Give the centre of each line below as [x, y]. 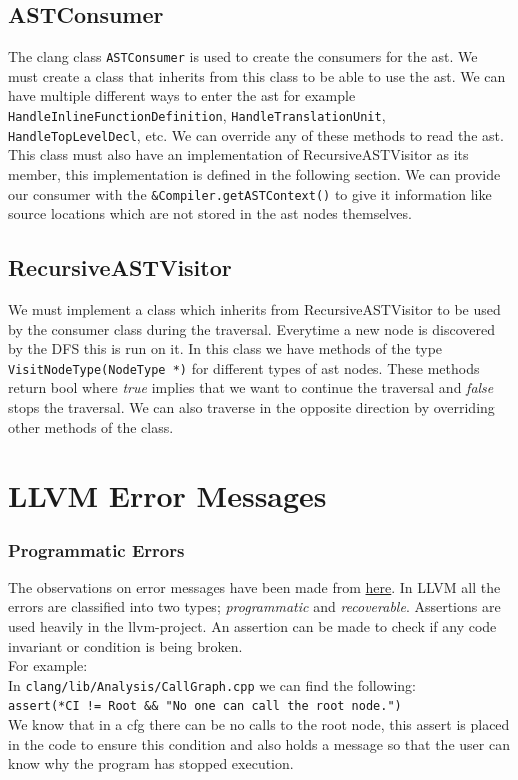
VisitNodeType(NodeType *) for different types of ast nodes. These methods [244, 367]
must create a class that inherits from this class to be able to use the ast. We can [257, 75]
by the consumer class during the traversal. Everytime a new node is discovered [251, 328]
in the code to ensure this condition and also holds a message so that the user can [259, 743]
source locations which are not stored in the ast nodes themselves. [210, 213]
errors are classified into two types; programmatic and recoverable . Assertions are [254, 606]
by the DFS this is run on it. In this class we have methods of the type [225, 348]
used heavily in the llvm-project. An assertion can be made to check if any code [252, 626]
